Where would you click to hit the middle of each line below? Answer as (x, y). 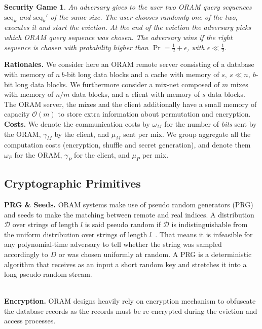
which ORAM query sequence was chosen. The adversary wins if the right (118, 37)
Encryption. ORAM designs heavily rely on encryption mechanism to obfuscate (130, 301)
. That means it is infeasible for (204, 234)
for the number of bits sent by (211, 123)
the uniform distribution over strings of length (76, 234)
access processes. (30, 321)
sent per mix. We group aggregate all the (187, 134)
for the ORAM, (38, 154)
